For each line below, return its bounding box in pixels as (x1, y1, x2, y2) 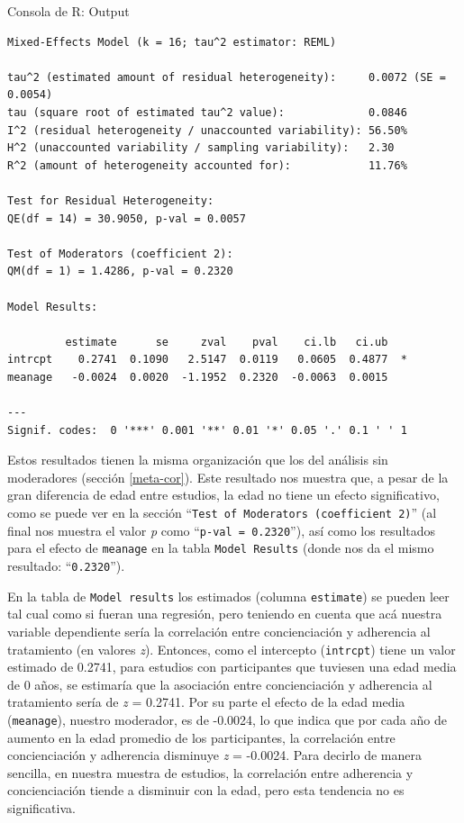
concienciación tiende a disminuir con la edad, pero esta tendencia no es (7, 781, 405, 800)
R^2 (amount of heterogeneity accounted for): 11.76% (7, 158, 407, 172)
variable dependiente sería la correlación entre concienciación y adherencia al (7, 621, 431, 640)
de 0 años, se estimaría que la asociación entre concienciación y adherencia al (7, 674, 432, 693)
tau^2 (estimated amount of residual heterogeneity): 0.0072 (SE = (7, 70, 446, 84)
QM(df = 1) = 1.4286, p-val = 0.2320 (7, 265, 233, 278)
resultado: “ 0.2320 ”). (7, 556, 125, 574)
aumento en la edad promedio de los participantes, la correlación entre (7, 728, 396, 746)
